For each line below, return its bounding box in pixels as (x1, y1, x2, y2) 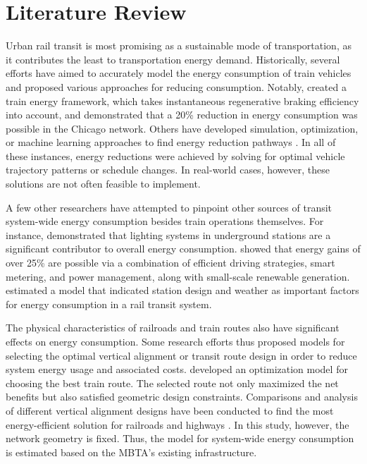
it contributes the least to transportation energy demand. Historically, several (6, 51, 340, 66)
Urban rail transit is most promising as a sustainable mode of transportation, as (6, 38, 352, 53)
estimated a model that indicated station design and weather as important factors (6, 283, 359, 298)
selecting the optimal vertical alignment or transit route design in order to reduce (6, 348, 357, 362)
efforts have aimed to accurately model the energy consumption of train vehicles (6, 66, 352, 80)
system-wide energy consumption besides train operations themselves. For (6, 214, 324, 228)
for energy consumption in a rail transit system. (6, 296, 212, 311)
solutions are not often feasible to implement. (6, 176, 201, 191)
